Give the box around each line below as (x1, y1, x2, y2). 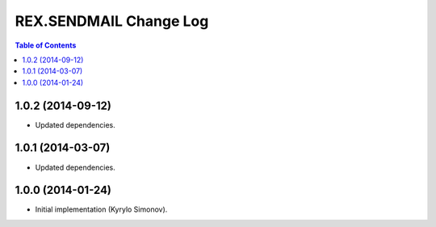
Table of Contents (15, 40, 77, 50)
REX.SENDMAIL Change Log (15, 12, 209, 30)
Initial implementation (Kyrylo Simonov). (35, 204, 168, 214)
